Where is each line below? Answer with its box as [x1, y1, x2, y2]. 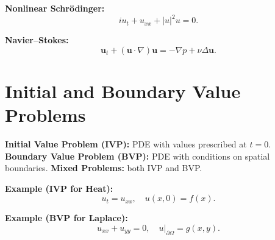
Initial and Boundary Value [5, 78, 241, 103]
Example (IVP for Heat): [5, 182, 113, 194]
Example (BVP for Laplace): [5, 211, 128, 224]
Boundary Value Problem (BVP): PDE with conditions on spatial [5, 149, 270, 162]
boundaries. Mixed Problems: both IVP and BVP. [5, 161, 202, 174]
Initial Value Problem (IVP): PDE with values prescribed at [5, 138, 247, 150]
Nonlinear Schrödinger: [5, 2, 105, 14]
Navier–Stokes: [5, 34, 69, 46]
